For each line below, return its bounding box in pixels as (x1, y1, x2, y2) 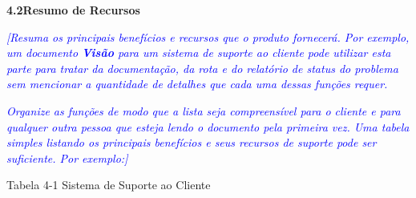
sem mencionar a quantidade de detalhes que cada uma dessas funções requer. (6, 75, 388, 92)
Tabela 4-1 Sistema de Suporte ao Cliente (6, 176, 211, 193)
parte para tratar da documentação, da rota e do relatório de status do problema (6, 59, 398, 76)
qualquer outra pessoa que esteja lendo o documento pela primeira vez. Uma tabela (6, 118, 410, 135)
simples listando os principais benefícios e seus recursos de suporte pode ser (6, 134, 377, 151)
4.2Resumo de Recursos (6, 2, 140, 18)
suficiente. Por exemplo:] (6, 149, 128, 166)
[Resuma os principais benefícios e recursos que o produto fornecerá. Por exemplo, (6, 28, 410, 45)
